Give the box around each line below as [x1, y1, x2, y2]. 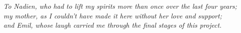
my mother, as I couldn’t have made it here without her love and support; [3, 10, 222, 20]
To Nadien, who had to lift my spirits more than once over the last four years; [3, 1, 237, 11]
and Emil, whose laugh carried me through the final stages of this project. [3, 20, 222, 30]
